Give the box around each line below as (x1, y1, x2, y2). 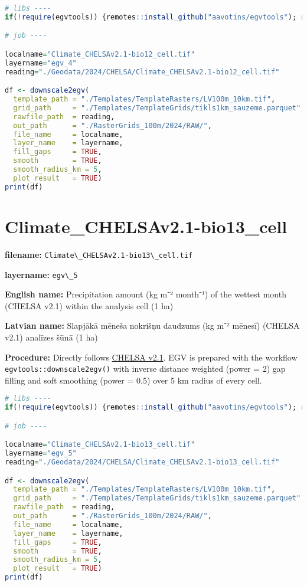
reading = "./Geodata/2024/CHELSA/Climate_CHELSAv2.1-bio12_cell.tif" (5, 67, 280, 76)
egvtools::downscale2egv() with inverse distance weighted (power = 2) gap (5, 362, 286, 375)
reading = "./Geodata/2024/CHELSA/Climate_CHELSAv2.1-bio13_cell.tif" (5, 458, 280, 467)
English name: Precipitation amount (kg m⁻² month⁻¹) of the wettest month (5, 288, 286, 300)
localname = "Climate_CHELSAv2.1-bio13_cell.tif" (5, 440, 195, 449)
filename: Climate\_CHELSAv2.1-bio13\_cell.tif (5, 248, 193, 260)
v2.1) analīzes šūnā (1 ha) (5, 330, 98, 343)
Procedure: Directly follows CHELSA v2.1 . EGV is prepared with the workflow (5, 351, 298, 363)
